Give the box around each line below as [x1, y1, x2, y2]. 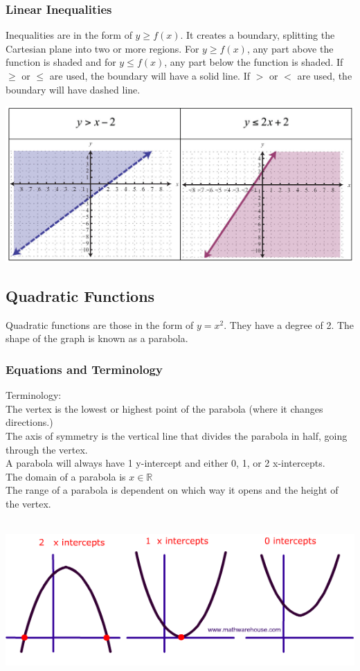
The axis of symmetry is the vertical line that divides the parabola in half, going [6, 429, 348, 443]
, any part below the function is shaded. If [164, 55, 343, 69]
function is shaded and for [6, 55, 116, 69]
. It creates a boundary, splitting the [180, 28, 335, 42]
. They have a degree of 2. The [224, 317, 354, 332]
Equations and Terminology [6, 361, 163, 377]
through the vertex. [6, 442, 88, 456]
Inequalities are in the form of [6, 28, 132, 42]
